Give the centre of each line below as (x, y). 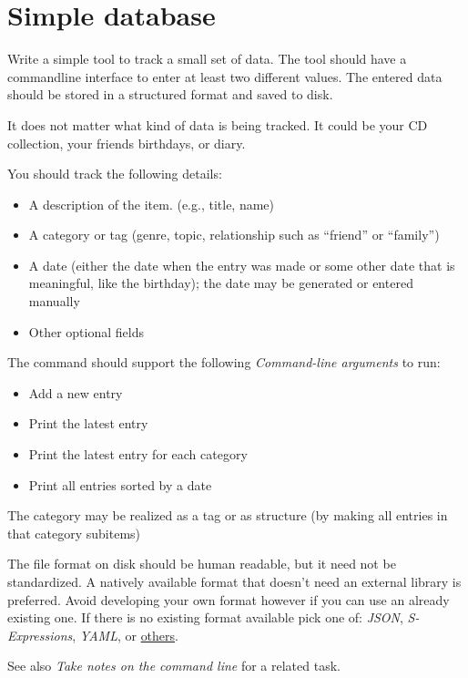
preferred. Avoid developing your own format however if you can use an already (229, 599)
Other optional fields (86, 331)
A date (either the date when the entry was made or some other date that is (242, 265)
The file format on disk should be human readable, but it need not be (202, 564)
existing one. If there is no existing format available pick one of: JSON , (205, 617)
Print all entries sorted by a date (120, 484)
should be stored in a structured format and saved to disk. (170, 94)
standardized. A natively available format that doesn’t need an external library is (234, 581)
